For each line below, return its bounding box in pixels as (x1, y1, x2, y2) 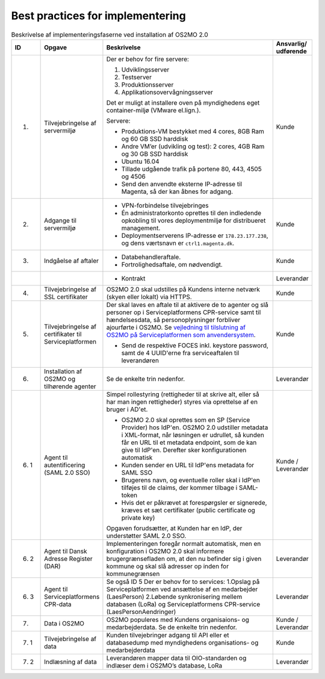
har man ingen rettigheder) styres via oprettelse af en (106, 397, 258, 406)
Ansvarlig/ (276, 39, 307, 48)
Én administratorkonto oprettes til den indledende (121, 208, 262, 217)
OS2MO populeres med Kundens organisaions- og (106, 615, 250, 624)
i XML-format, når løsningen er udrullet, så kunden (121, 430, 264, 439)
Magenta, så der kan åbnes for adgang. (121, 187, 234, 196)
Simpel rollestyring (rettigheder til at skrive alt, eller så (106, 390, 260, 398)
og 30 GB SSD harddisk (121, 149, 188, 158)
